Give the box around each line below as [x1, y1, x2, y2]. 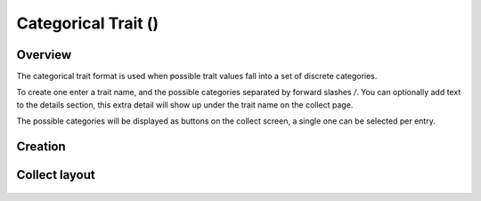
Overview [16, 47, 72, 62]
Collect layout [16, 167, 95, 182]
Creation [16, 139, 66, 155]
